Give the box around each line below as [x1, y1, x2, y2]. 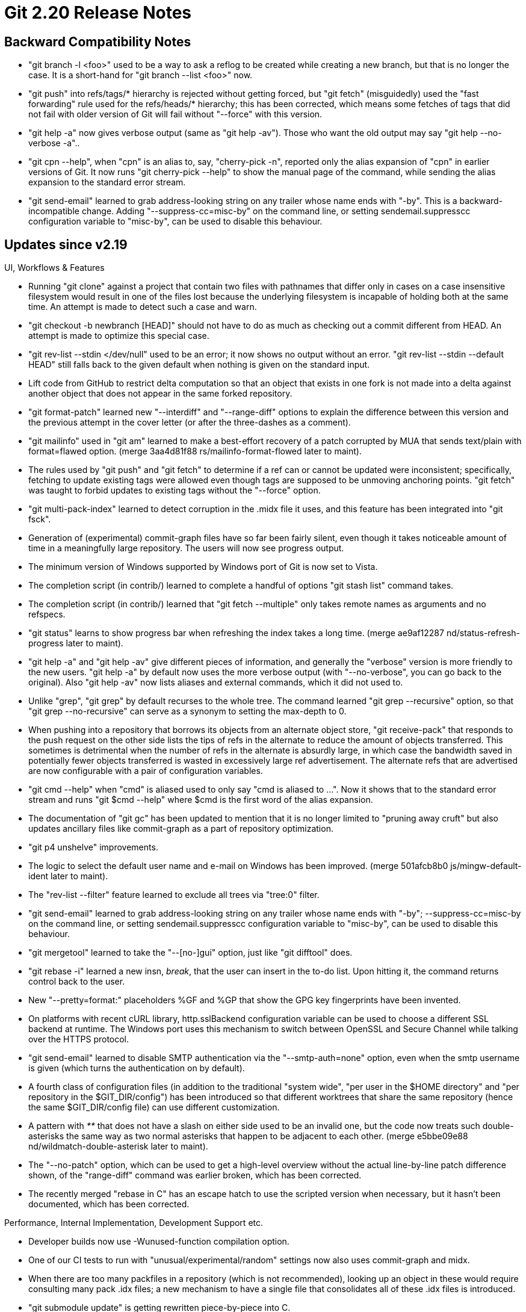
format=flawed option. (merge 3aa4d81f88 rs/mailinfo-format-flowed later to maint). [28, 446, 362, 457]
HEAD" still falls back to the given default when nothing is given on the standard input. [28, 359, 370, 370]
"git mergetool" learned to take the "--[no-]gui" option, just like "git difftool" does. [28, 947, 353, 958]
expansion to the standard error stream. [28, 177, 186, 188]
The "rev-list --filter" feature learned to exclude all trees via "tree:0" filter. [28, 890, 320, 900]
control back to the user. [28, 976, 125, 987]
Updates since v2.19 [4, 237, 128, 252]
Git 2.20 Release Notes [4, 2, 191, 23]
